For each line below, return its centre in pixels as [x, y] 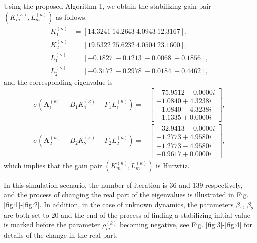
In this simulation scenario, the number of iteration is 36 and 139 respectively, [123, 184]
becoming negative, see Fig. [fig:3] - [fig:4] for [186, 224]
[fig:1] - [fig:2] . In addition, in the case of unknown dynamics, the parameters [119, 204]
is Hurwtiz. [173, 165]
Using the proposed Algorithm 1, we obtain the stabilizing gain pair [108, 6]
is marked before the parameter [52, 224]
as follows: [71, 17]
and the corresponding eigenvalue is [58, 81]
